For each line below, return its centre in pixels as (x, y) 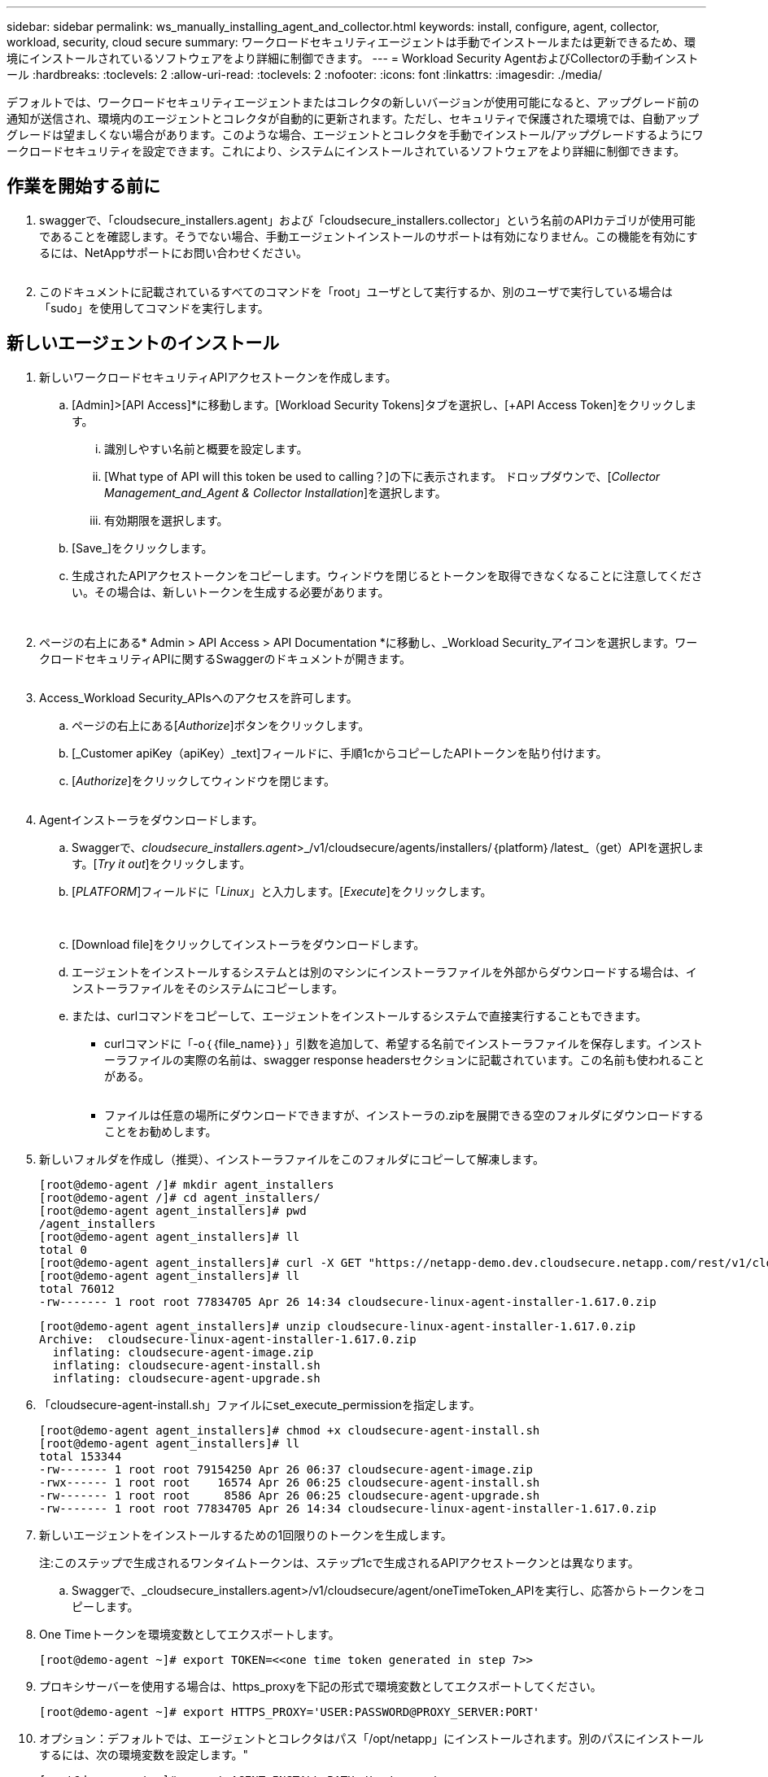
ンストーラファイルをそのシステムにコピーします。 (207, 988)
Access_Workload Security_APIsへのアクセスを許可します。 (199, 697)
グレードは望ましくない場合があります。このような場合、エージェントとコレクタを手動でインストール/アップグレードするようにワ (355, 135)
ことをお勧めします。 (161, 1131)
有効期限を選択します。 (166, 520)
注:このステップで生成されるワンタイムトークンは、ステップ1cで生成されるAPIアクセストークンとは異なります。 (339, 1562)
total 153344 (81, 1456)
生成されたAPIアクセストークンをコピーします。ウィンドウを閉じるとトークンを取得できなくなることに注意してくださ (387, 575)
